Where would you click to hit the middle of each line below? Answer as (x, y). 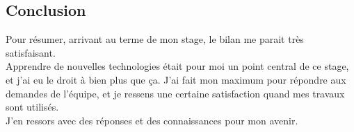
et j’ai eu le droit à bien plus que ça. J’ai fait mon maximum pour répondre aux (176, 79)
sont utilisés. (32, 107)
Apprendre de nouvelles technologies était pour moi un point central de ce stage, (177, 66)
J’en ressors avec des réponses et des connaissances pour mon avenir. (152, 120)
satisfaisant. (31, 52)
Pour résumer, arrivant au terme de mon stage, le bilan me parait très (155, 39)
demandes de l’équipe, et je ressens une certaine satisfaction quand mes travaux (175, 93)
